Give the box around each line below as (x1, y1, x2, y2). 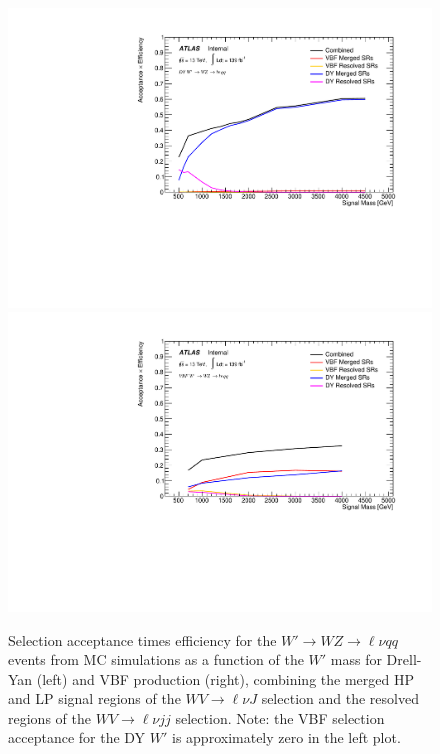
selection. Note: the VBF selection (175, 707, 385, 728)
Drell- (386, 649, 422, 670)
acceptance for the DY (8, 727, 146, 748)
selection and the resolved (261, 688, 419, 709)
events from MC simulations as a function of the (8, 649, 304, 670)
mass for (330, 649, 382, 670)
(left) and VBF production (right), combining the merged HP (36, 668, 414, 689)
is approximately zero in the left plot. (172, 727, 401, 748)
